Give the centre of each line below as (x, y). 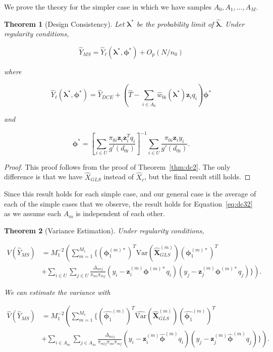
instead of (119, 177)
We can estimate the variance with (57, 292)
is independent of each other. (120, 213)
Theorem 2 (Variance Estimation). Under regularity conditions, (104, 231)
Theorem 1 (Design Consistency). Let (64, 23)
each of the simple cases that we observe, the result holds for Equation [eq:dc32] (128, 203)
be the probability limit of (175, 23)
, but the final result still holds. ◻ (198, 177)
